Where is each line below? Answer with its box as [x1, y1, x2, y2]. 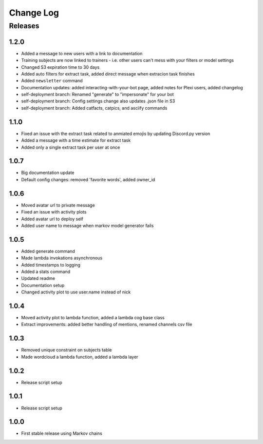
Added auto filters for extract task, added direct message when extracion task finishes [21, 71, 195, 77]
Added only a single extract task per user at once [21, 144, 120, 150]
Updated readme [21, 275, 56, 281]
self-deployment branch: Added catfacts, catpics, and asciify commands [21, 105, 168, 111]
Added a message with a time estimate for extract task [21, 137, 131, 143]
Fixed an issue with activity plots [21, 209, 87, 215]
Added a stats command [21, 269, 71, 274]
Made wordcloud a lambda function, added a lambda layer [21, 354, 138, 360]
